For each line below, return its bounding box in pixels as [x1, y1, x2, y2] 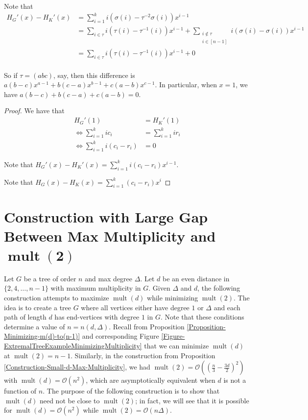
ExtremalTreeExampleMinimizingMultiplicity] [4, 341, 142, 351]
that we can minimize [144, 341, 209, 351]
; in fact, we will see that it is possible [135, 395, 249, 405]
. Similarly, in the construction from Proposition [71, 350, 215, 360]
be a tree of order [24, 273, 76, 283]
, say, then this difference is [53, 70, 135, 80]
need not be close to [39, 395, 100, 405]
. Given [148, 283, 170, 293]
